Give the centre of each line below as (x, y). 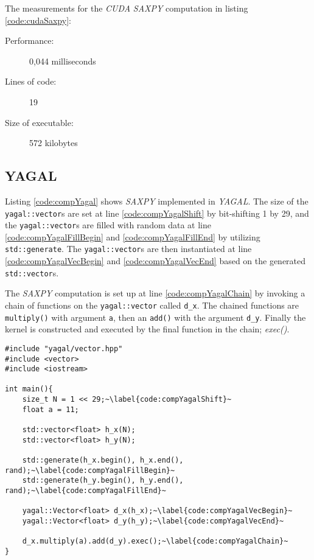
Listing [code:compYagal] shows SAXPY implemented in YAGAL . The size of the (157, 201)
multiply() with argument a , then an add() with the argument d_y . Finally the (155, 317)
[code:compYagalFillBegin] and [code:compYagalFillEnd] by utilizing (133, 236)
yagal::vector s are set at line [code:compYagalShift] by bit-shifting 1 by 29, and (157, 213)
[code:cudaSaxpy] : (38, 20)
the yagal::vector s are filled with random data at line (108, 225)
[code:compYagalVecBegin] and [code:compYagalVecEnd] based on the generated (155, 261)
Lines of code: (31, 81)
